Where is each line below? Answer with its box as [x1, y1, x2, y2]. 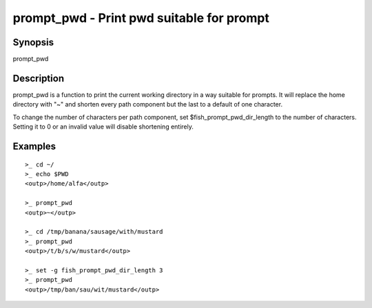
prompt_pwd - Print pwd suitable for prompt [12, 10, 270, 25]
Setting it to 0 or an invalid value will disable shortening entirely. [12, 122, 194, 131]
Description [12, 72, 65, 84]
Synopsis [12, 36, 54, 48]
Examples [12, 140, 56, 152]
